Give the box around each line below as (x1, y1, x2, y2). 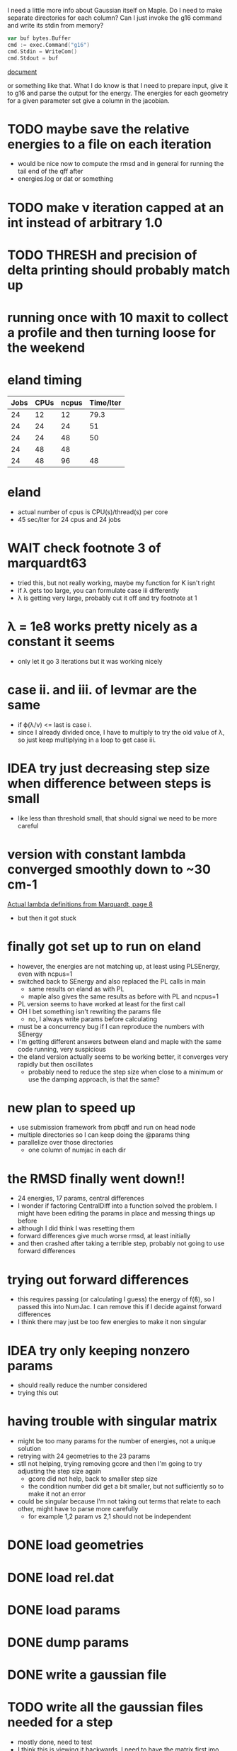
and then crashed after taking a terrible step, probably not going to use (17, 1239, 225, 1247)
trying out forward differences (7, 1272, 190, 1288)
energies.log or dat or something (17, 174, 113, 183)
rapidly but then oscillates (17, 1060, 93, 1068)
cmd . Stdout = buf (7, 55, 59, 62)
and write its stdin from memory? (7, 21, 104, 29)
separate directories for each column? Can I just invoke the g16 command (7, 13, 222, 22)
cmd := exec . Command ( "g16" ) (7, 41, 91, 48)
